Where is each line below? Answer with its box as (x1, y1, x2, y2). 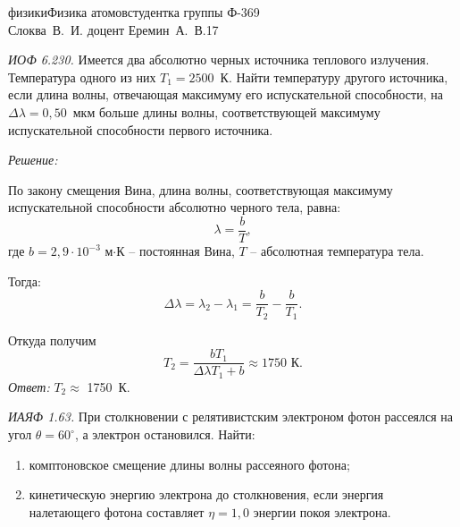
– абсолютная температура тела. (250, 242, 424, 259)
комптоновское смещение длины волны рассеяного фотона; (29, 455, 350, 473)
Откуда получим (8, 330, 96, 349)
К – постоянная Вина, (116, 242, 235, 259)
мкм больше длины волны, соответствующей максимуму (72, 102, 381, 121)
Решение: (8, 150, 58, 169)
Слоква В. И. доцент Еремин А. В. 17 (8, 20, 219, 38)
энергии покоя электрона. (253, 502, 391, 521)
